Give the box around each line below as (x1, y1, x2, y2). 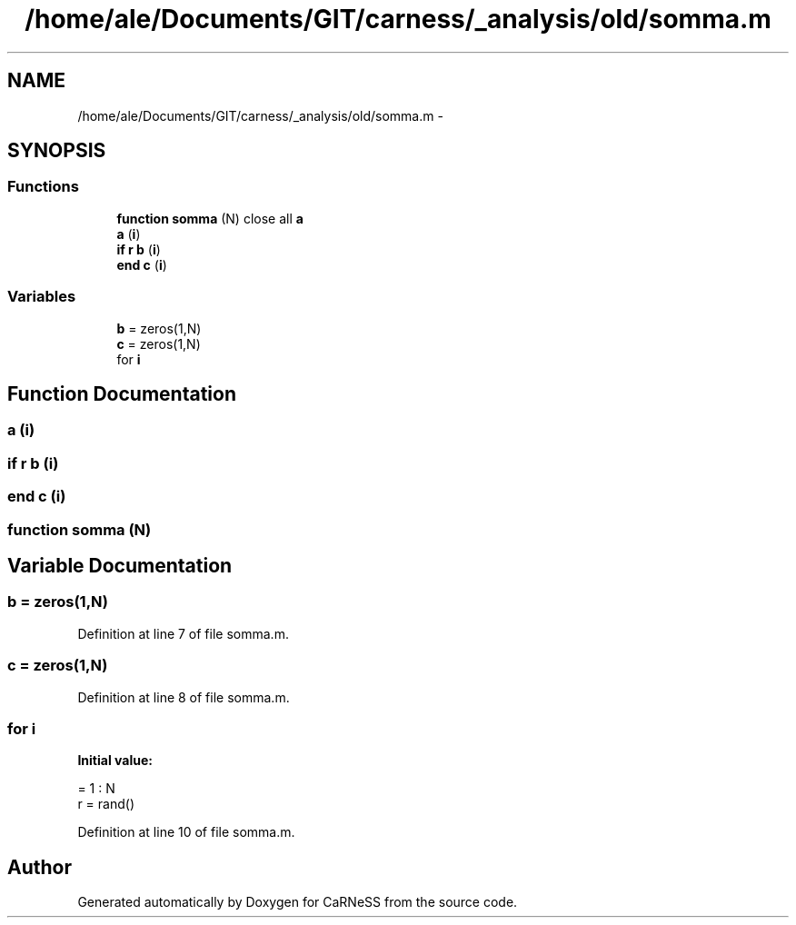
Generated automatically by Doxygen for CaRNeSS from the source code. (77, 894, 518, 910)
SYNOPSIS (7, 139, 106, 163)
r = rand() (77, 796, 134, 812)
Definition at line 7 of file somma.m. (77, 625, 289, 642)
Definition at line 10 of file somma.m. (77, 824, 295, 840)
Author (7, 855, 72, 879)
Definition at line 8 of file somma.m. (77, 689, 290, 705)
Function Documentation (7, 382, 236, 405)
